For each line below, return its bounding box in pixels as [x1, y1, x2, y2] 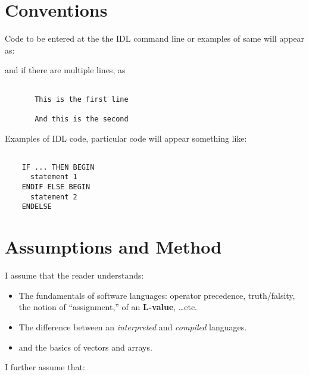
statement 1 [30, 173, 77, 182]
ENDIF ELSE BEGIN [21, 183, 90, 192]
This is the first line [35, 95, 129, 104]
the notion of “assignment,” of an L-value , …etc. [18, 301, 198, 313]
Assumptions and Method [5, 235, 222, 259]
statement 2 [30, 192, 77, 201]
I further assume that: [5, 361, 85, 373]
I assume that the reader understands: [5, 269, 144, 282]
